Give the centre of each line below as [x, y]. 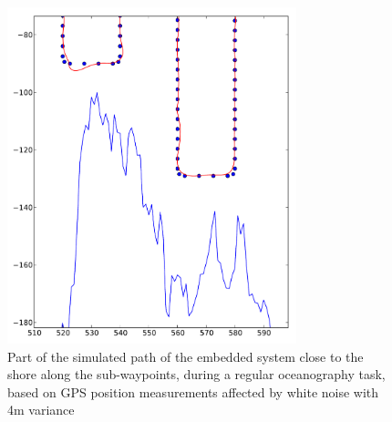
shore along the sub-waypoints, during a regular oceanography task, [196, 374]
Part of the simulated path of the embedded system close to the [186, 356]
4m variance [41, 410]
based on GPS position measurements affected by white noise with [193, 391]
